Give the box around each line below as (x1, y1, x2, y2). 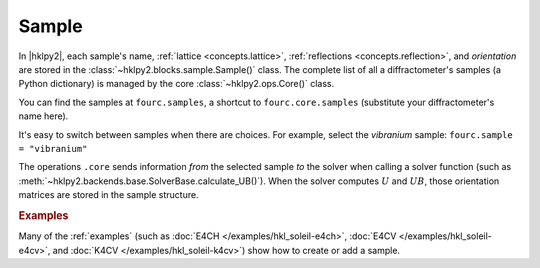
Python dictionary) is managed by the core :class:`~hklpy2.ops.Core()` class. (18, 78, 335, 90)
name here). (18, 110, 69, 122)
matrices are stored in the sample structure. (18, 189, 199, 201)
